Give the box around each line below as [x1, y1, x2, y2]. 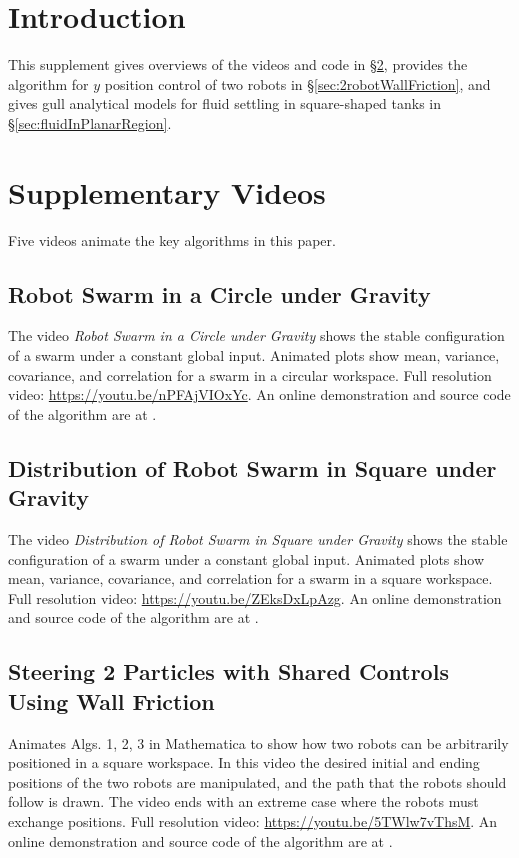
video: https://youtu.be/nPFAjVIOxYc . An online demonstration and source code [8, 384, 511, 405]
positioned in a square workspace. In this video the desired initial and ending [8, 752, 480, 773]
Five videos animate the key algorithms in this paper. [8, 229, 336, 250]
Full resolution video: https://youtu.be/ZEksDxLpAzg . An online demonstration [8, 587, 502, 608]
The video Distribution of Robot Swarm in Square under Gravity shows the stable [8, 528, 508, 549]
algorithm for [8, 73, 89, 94]
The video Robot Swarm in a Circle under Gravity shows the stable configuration [8, 325, 505, 346]
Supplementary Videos [8, 171, 326, 212]
